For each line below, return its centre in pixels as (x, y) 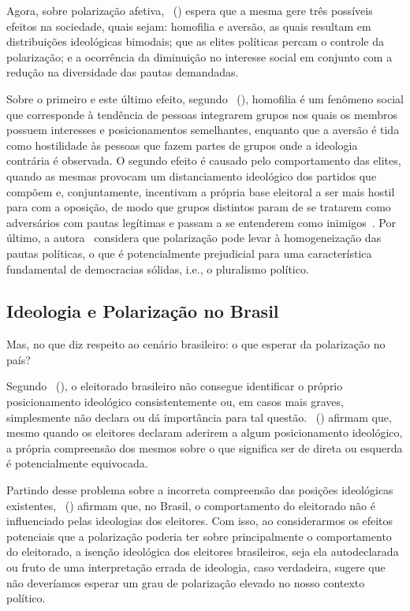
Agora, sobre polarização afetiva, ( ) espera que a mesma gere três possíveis (190, 10)
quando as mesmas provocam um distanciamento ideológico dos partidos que (192, 175)
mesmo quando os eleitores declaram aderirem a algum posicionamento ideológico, (205, 432)
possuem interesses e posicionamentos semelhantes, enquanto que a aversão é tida (203, 130)
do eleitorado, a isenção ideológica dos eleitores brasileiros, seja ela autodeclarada (203, 551)
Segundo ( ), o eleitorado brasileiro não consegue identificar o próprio (175, 386)
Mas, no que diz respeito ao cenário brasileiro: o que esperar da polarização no (196, 344)
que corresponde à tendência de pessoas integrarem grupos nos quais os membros (202, 114)
